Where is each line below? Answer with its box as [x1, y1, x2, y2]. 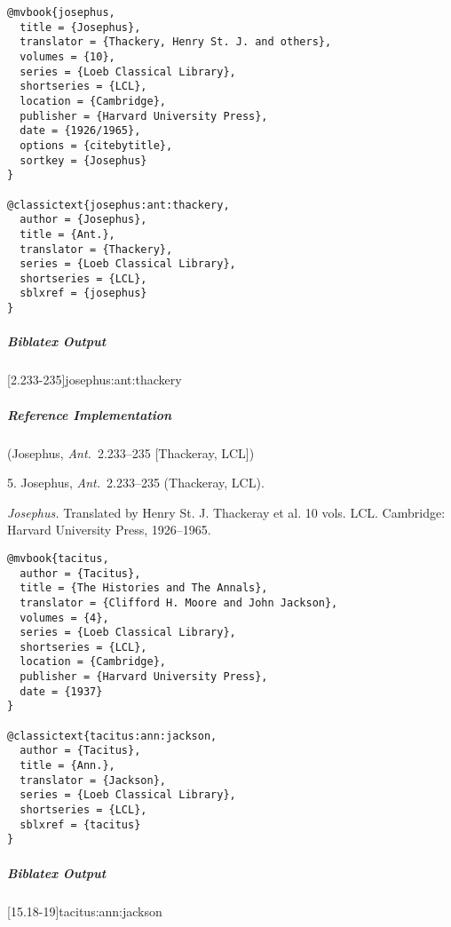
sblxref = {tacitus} [20, 818, 141, 831]
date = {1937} [20, 685, 103, 698]
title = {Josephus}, [20, 20, 141, 34]
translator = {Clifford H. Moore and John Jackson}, [20, 596, 338, 609]
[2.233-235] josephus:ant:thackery [7, 370, 182, 389]
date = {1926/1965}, [20, 124, 141, 138]
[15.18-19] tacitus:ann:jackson [7, 901, 162, 920]
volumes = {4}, [20, 611, 109, 624]
